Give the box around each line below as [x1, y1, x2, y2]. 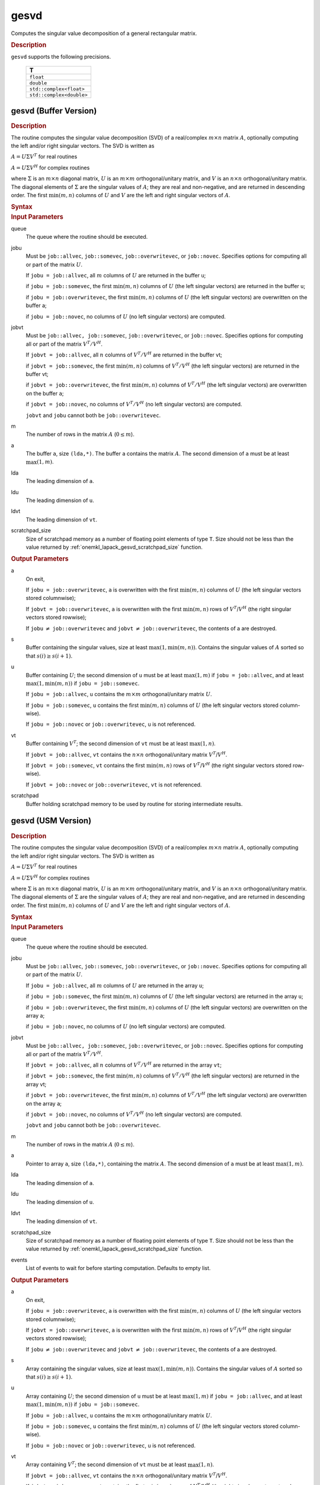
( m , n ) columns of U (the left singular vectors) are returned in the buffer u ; [123, 283, 306, 290]
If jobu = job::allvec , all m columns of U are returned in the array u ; [25, 982, 204, 989]
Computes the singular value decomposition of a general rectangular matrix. [11, 30, 197, 37]
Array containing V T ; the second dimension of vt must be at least [25, 1460, 187, 1468]
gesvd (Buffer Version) [11, 106, 97, 116]
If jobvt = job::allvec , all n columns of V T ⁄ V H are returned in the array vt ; [25, 1061, 222, 1069]
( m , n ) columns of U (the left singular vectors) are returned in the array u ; [123, 993, 303, 1000]
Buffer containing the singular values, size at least [25, 644, 148, 651]
